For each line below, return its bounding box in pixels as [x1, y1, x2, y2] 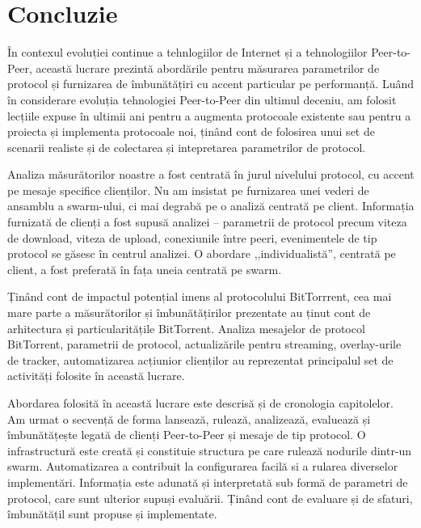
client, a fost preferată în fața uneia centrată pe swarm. [7, 260, 282, 277]
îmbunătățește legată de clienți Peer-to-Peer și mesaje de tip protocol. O [7, 426, 366, 443]
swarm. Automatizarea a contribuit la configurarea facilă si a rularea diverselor [7, 458, 398, 475]
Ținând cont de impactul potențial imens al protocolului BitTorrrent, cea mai [7, 288, 392, 305]
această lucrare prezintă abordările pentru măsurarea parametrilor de [36, 59, 380, 76]
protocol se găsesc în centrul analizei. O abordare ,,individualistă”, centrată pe [7, 245, 396, 262]
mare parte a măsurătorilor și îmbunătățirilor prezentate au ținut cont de [7, 304, 371, 321]
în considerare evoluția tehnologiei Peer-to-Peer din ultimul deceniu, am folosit [7, 91, 397, 108]
